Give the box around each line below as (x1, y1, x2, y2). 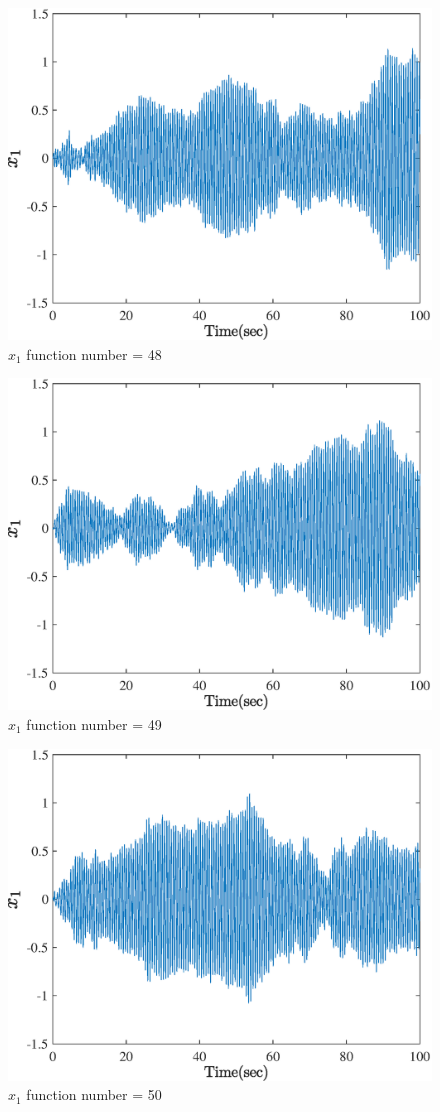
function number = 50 (26, 1084, 162, 1105)
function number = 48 (26, 343, 162, 364)
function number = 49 (26, 713, 162, 734)
